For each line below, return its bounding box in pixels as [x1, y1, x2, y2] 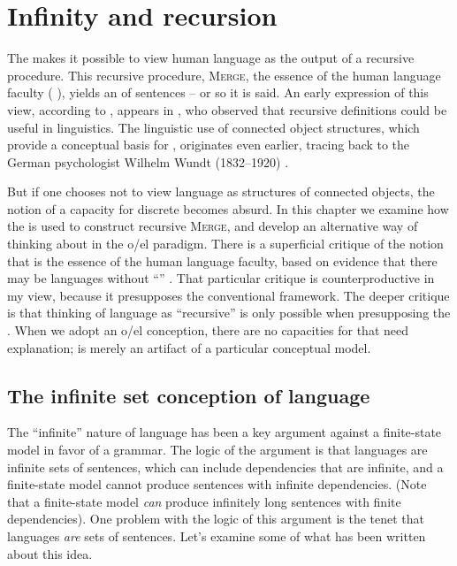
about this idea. [7, 544, 93, 562]
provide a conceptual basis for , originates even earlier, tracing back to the [7, 135, 410, 154]
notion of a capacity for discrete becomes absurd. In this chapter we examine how [7, 199, 449, 218]
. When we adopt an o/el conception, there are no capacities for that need [7, 321, 409, 340]
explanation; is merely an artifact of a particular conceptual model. [7, 338, 371, 356]
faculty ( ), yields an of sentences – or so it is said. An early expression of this [7, 83, 429, 102]
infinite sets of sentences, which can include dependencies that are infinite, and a [7, 457, 444, 476]
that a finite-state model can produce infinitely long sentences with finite [7, 492, 401, 510]
